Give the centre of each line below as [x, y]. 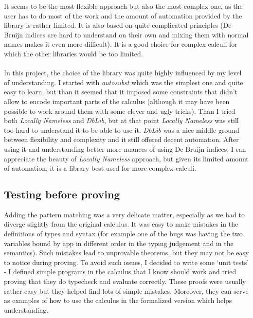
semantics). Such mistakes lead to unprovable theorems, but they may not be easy [126, 253]
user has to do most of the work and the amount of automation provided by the [123, 15]
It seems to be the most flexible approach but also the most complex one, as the [123, 6]
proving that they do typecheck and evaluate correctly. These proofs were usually [125, 281]
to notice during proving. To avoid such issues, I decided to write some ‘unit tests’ [126, 262]
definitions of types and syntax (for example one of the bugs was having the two [123, 234]
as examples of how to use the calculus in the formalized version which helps [118, 300]
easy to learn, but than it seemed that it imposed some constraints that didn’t [121, 92]
